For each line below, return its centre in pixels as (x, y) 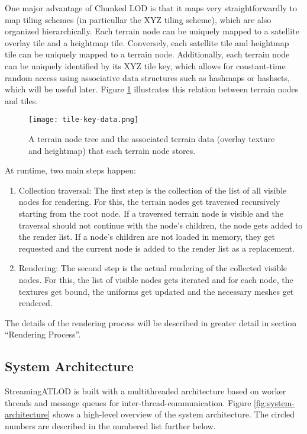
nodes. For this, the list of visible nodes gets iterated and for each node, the (156, 279)
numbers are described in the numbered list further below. (110, 425)
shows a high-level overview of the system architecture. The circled (174, 414)
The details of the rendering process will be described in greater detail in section (151, 322)
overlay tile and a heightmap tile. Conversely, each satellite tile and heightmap (147, 42)
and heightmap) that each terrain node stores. (112, 150)
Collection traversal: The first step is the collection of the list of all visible (153, 190)
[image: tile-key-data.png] (84, 120)
